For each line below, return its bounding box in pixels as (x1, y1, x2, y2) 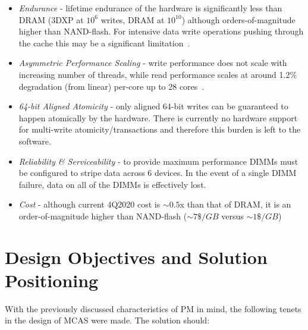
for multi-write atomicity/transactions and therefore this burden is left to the (18, 123, 301, 136)
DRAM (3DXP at (18, 13, 84, 26)
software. (18, 134, 51, 147)
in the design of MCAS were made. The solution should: (5, 314, 210, 326)
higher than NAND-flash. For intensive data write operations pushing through (18, 25, 304, 37)
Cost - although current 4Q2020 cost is (18, 198, 161, 210)
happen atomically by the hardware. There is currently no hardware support (18, 111, 298, 124)
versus (221, 209, 244, 222)
